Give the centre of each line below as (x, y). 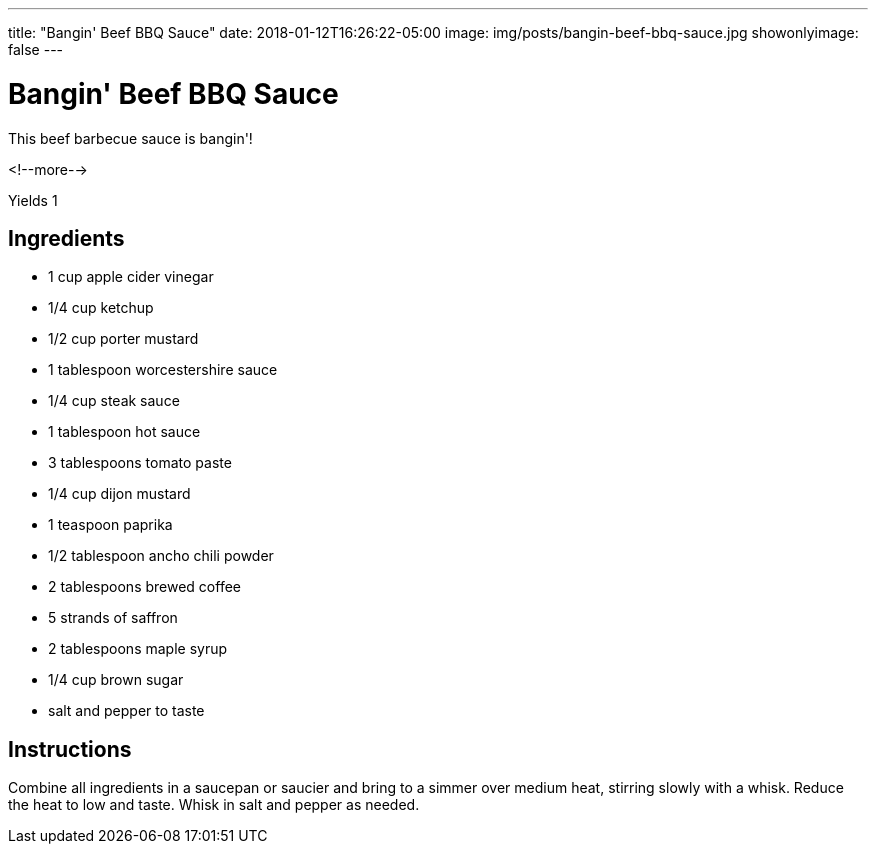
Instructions (70, 749)
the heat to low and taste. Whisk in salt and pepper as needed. (214, 805)
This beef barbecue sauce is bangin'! (130, 138)
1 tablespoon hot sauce (124, 432)
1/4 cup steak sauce (114, 401)
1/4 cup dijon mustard (119, 494)
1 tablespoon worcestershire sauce (163, 370)
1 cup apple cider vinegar (131, 277)
